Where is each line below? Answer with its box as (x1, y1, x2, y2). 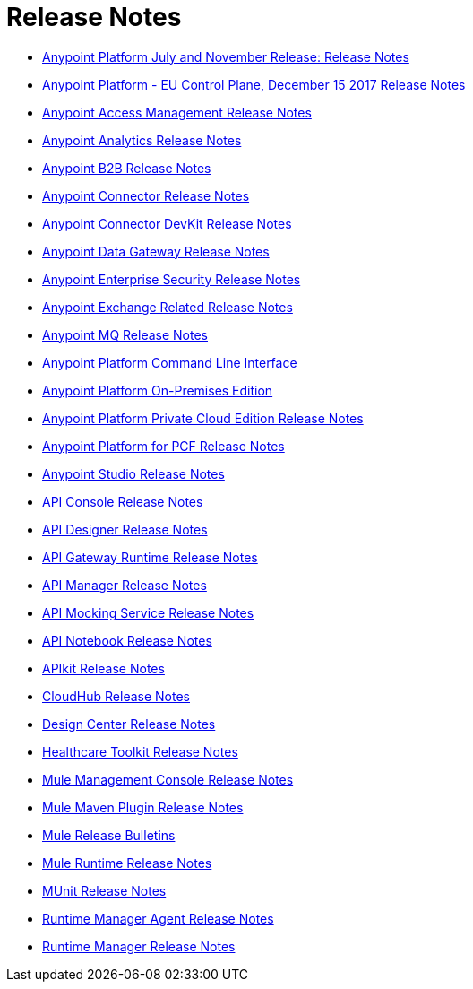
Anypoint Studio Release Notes (42, 465, 225, 481)
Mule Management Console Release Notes (42, 771, 294, 787)
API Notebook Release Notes (42, 632, 212, 648)
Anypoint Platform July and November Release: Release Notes (42, 48, 409, 65)
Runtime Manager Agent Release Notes (42, 910, 274, 926)
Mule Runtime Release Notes (42, 855, 212, 871)
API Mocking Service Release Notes (42, 604, 254, 620)
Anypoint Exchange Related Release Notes (42, 299, 293, 315)
